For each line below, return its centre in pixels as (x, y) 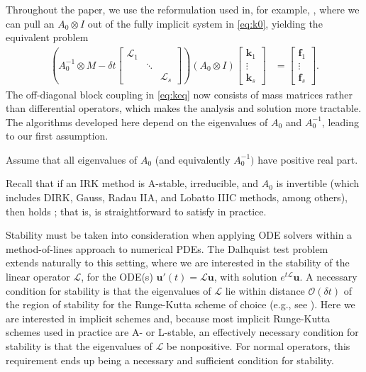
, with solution (245, 277)
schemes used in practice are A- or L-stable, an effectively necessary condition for (182, 332)
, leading (340, 122)
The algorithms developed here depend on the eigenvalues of (137, 122)
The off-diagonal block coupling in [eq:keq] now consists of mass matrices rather (179, 94)
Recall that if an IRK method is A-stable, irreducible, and (132, 183)
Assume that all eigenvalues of (72, 159)
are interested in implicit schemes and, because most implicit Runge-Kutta (168, 318)
